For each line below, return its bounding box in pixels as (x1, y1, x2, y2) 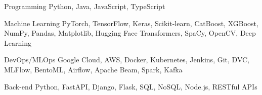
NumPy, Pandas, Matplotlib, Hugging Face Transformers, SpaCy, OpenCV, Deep (4, 28, 256, 38)
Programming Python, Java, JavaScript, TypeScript (4, 1, 165, 11)
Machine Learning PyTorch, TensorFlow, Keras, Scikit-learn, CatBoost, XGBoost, (4, 18, 258, 28)
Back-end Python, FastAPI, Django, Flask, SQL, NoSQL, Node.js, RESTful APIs (4, 81, 257, 91)
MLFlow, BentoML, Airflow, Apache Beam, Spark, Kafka (4, 64, 183, 74)
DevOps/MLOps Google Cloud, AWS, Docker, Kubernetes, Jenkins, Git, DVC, (4, 54, 249, 65)
